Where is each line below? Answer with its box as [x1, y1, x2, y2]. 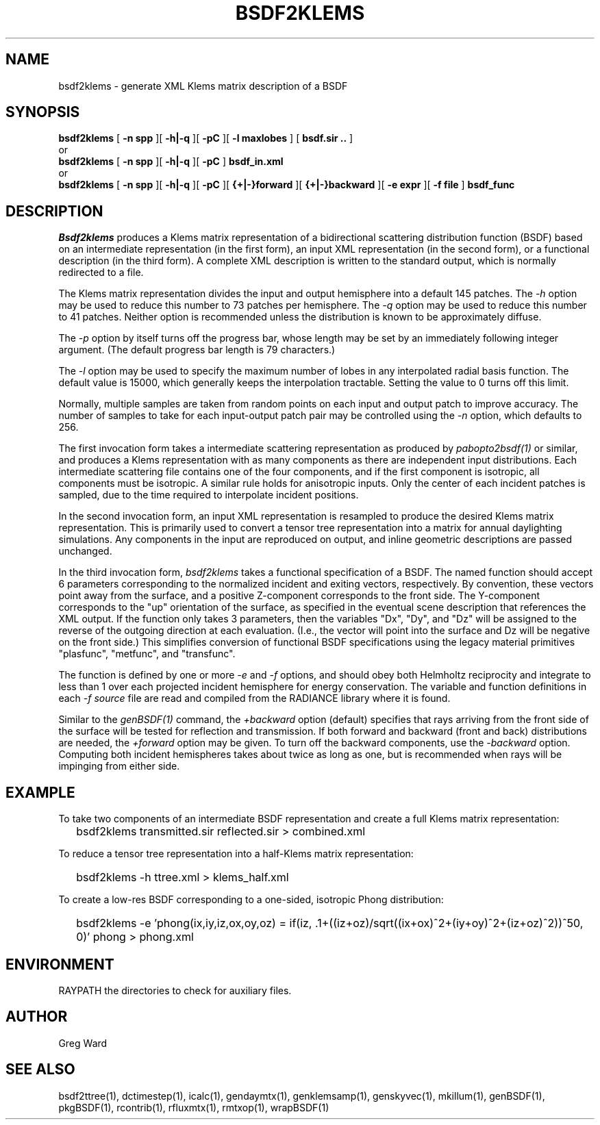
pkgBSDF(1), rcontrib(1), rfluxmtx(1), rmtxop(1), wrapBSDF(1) [58, 1101, 329, 1113]
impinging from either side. [58, 760, 180, 772]
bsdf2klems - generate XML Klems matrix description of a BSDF [58, 79, 348, 92]
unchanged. [58, 545, 112, 557]
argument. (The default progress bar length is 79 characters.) [58, 344, 336, 356]
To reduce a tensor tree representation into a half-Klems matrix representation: [58, 848, 414, 860]
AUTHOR [5, 1008, 68, 1026]
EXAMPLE [5, 783, 75, 801]
